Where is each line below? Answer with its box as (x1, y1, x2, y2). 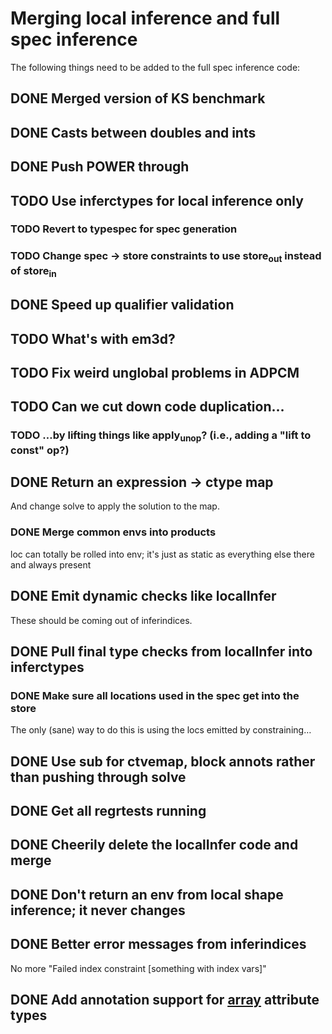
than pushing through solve (10, 768, 187, 786)
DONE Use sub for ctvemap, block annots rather (10, 753, 316, 770)
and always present (10, 558, 92, 571)
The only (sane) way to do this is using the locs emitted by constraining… (10, 724, 312, 736)
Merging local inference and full (10, 7, 281, 30)
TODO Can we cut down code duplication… (10, 398, 285, 416)
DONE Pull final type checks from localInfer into (10, 643, 313, 660)
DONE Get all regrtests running (10, 803, 207, 820)
